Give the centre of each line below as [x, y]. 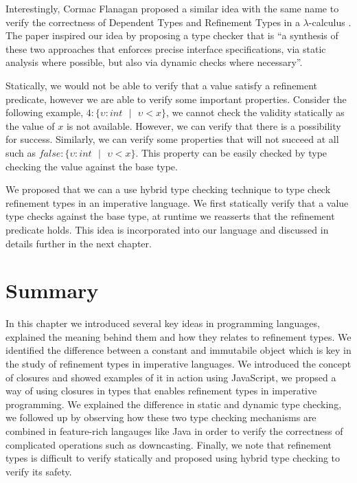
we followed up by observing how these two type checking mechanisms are [161, 417]
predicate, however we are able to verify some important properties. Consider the [176, 99]
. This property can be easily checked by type [231, 152]
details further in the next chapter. [79, 243]
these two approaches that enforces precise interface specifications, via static [166, 48]
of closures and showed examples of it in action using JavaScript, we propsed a [171, 377]
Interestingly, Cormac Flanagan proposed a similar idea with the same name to [172, 8]
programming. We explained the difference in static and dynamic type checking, [174, 404]
